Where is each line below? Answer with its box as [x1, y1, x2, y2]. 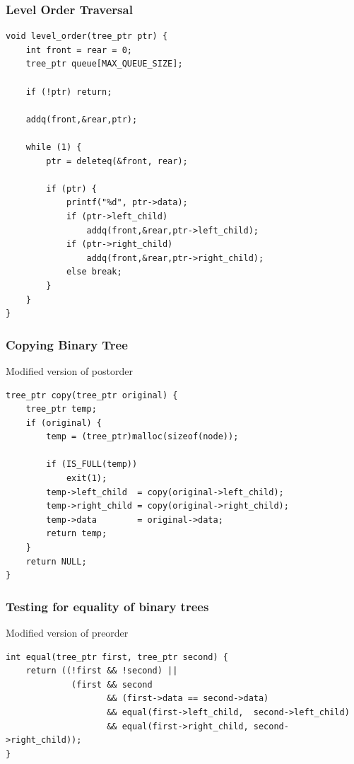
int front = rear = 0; [25, 45, 132, 55]
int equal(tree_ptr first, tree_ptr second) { [6, 652, 228, 662]
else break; [66, 267, 122, 277]
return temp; [46, 528, 107, 539]
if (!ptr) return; [25, 86, 112, 97]
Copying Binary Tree [6, 335, 128, 353]
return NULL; [25, 556, 87, 567]
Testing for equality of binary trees [6, 597, 209, 615]
